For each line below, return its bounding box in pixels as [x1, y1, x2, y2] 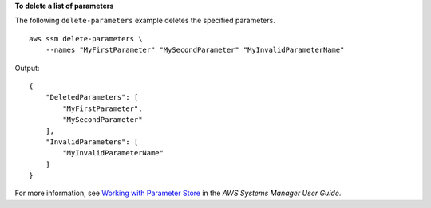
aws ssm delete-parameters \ [29, 34, 143, 43]
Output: [14, 63, 40, 73]
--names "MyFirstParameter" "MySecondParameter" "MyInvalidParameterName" [45, 45, 345, 55]
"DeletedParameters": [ [45, 92, 139, 102]
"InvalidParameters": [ [45, 137, 139, 147]
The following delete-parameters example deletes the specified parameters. [14, 16, 275, 26]
